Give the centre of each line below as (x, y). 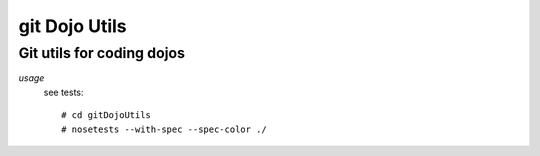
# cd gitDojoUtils (106, 115)
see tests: (63, 92)
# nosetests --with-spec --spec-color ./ (164, 129)
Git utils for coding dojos (101, 53)
